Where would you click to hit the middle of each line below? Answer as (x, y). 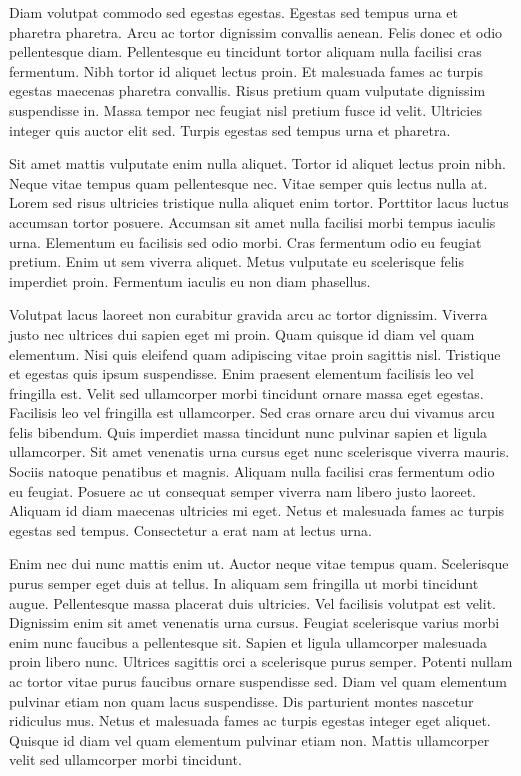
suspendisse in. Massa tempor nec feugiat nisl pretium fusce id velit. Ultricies (245, 109)
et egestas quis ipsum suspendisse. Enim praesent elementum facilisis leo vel (241, 373)
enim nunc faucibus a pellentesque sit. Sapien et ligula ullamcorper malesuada (248, 641)
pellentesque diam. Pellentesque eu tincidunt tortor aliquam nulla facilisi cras (245, 51)
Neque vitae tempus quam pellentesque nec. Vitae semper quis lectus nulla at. (248, 182)
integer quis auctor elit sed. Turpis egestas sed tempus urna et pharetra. (230, 129)
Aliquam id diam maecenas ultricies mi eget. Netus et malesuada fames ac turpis (257, 510)
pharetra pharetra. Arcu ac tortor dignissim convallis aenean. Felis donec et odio (256, 31)
